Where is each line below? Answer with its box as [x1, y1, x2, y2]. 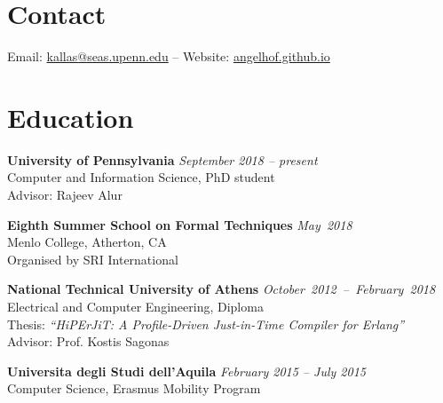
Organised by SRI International [7, 249, 178, 268]
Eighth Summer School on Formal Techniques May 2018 [7, 215, 352, 233]
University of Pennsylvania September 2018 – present [7, 150, 318, 169]
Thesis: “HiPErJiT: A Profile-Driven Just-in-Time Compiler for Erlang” [7, 314, 405, 333]
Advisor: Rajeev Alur [7, 186, 123, 204]
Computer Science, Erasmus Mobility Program [7, 379, 261, 398]
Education [7, 99, 134, 135]
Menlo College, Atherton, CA [7, 233, 167, 251]
